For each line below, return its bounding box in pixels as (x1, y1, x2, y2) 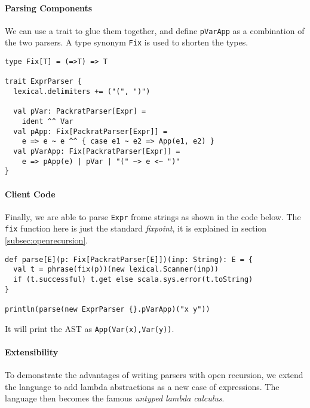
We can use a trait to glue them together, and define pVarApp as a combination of (5, 24, 305, 36)
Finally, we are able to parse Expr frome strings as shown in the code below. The (5, 210, 301, 223)
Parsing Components (5, 1, 93, 14)
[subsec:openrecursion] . (5, 234, 88, 246)
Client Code (5, 187, 56, 200)
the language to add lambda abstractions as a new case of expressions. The (5, 380, 280, 392)
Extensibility (5, 345, 59, 358)
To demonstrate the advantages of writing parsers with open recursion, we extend (5, 369, 303, 381)
